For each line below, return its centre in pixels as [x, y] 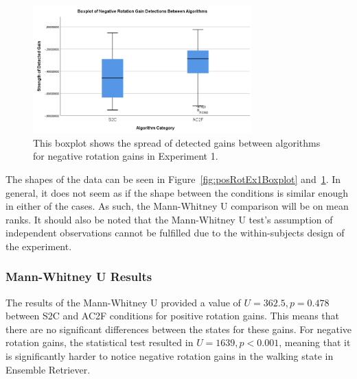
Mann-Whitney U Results [79, 277]
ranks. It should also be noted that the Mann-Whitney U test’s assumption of [169, 219]
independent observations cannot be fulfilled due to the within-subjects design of [175, 233]
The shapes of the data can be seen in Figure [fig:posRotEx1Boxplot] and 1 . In [173, 179]
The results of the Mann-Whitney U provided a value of [123, 302]
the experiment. [39, 246]
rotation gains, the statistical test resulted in [100, 342]
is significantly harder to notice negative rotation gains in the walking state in [170, 356]
